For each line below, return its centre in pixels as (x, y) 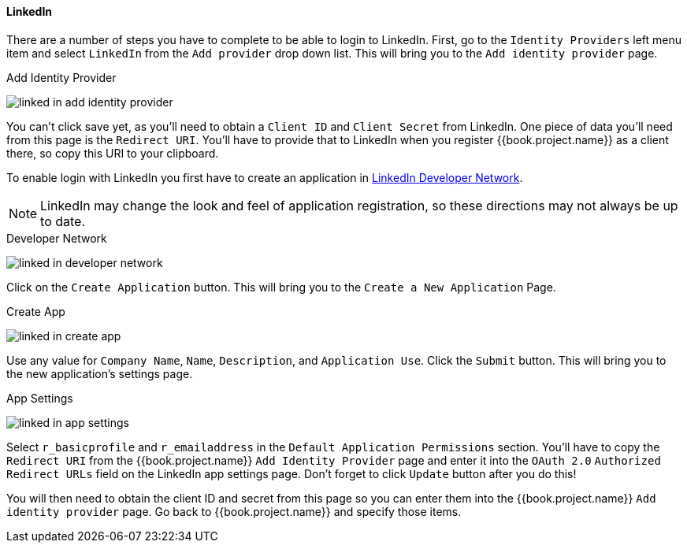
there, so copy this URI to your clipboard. (113, 153)
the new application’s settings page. (100, 373)
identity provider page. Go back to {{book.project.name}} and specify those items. (234, 511)
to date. (63, 221)
